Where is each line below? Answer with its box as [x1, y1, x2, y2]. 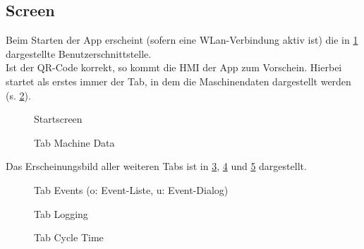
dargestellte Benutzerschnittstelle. [6, 46, 152, 61]
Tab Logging [34, 206, 88, 221]
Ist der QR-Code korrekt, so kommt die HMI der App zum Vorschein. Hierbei [6, 60, 342, 75]
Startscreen [34, 111, 83, 126]
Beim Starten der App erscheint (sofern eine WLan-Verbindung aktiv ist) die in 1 [6, 32, 358, 47]
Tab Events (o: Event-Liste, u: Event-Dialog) [34, 182, 229, 197]
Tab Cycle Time [34, 230, 104, 245]
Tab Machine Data [34, 135, 115, 150]
